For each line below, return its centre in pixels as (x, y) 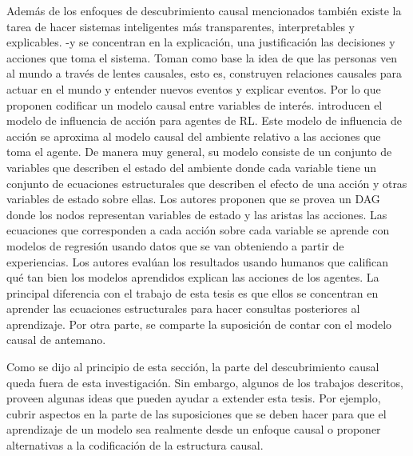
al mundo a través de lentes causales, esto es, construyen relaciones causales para (205, 73)
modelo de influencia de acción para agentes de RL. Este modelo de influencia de (205, 120)
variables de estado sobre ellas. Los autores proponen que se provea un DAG (193, 199)
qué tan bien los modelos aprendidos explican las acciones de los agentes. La (193, 277)
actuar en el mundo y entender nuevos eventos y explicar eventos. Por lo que (194, 88)
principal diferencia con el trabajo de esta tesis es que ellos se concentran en (193, 292)
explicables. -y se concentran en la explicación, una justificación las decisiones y (201, 42)
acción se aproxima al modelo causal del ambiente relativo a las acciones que (194, 136)
